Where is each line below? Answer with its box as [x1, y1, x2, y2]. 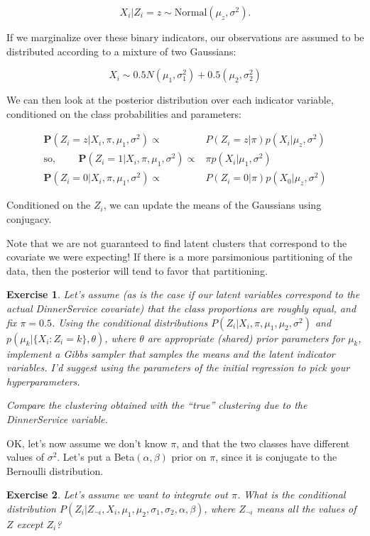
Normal [174, 8, 207, 18]
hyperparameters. [6, 373, 80, 388]
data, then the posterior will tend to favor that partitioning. [6, 263, 268, 278]
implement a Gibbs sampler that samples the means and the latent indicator [6, 346, 335, 361]
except [16, 516, 43, 531]
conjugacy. [6, 212, 52, 226]
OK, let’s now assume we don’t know [6, 435, 168, 450]
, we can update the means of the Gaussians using [103, 197, 322, 212]
